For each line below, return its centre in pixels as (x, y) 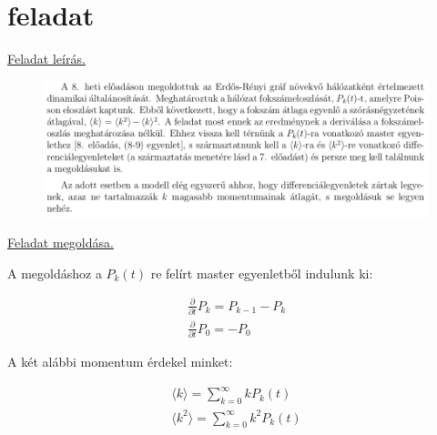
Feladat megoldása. (61, 243)
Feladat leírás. (46, 59)
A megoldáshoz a (55, 273)
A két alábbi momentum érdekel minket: (120, 362)
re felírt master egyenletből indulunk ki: (262, 273)
